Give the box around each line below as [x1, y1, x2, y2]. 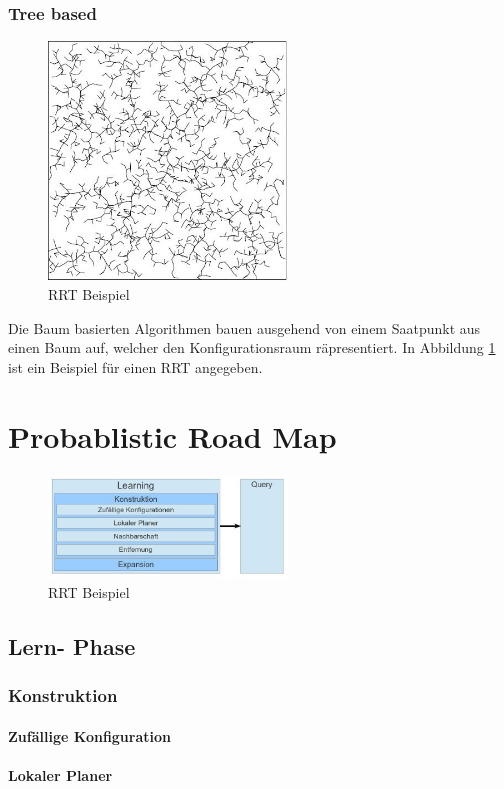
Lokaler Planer [8, 765, 113, 786]
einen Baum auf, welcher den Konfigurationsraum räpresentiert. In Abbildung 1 [8, 337, 496, 358]
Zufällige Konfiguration [8, 725, 172, 746]
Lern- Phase [8, 631, 136, 662]
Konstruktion [8, 683, 118, 708]
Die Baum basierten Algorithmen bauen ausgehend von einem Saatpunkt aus [8, 317, 481, 338]
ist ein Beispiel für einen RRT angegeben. [8, 357, 263, 378]
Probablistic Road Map [8, 415, 337, 456]
